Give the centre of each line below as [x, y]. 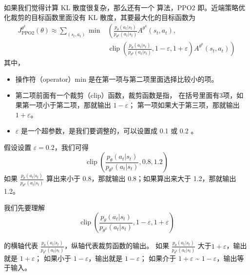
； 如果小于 [53, 258]
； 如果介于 [158, 258]
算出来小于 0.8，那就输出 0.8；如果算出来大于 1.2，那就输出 [141, 178]
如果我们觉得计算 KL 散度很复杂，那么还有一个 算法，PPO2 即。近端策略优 [125, 7]
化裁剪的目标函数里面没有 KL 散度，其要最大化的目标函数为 [100, 17]
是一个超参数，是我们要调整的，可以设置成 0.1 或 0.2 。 [109, 131]
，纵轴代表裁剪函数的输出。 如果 [117, 246]
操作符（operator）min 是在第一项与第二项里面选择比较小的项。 [117, 79]
